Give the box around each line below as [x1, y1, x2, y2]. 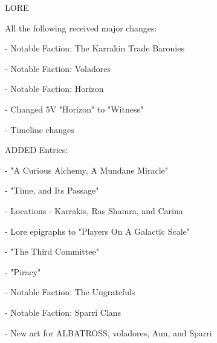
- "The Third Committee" [5, 245, 99, 258]
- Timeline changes [5, 123, 74, 136]
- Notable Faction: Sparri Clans [5, 305, 121, 318]
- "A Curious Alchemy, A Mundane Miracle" [5, 163, 169, 176]
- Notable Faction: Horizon [5, 82, 104, 95]
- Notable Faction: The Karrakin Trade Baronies [5, 42, 184, 54]
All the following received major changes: [5, 21, 157, 34]
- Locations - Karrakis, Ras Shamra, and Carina [5, 204, 183, 217]
